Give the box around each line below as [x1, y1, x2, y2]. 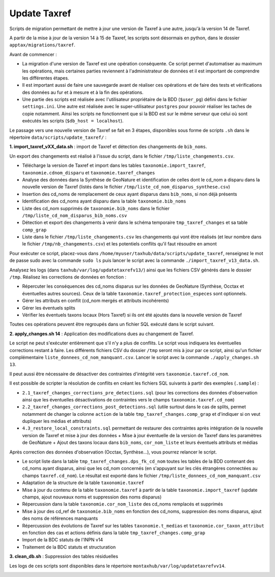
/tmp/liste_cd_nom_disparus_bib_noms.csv [22, 212, 127, 218]
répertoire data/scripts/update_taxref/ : [9, 134, 107, 140]
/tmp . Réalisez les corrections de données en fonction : [9, 274, 127, 280]
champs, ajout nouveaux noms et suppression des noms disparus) [22, 494, 162, 500]
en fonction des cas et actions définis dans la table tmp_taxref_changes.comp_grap [22, 530, 206, 536]
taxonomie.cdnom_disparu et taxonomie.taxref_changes [22, 169, 155, 175]
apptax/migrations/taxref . [9, 42, 76, 48]
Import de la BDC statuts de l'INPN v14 [22, 537, 103, 543]
